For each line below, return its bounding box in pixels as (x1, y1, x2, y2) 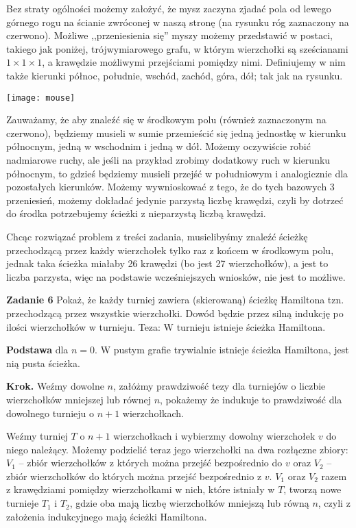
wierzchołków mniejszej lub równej (6, 392, 151, 406)
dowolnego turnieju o (6, 405, 95, 420)
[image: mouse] (6, 92, 75, 103)
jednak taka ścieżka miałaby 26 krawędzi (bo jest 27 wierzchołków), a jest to (6, 256, 329, 271)
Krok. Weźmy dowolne (6, 379, 104, 393)
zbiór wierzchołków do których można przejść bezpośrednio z (6, 468, 262, 483)
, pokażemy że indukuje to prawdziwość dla (160, 392, 342, 406)
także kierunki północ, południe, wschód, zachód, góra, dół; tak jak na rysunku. (6, 68, 343, 82)
